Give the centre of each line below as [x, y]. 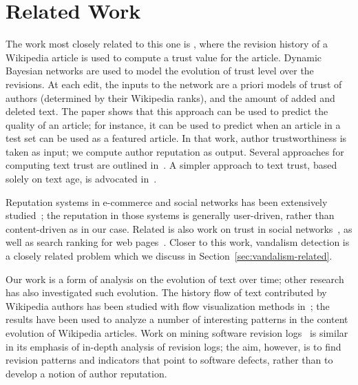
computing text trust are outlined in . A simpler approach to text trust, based [171, 165]
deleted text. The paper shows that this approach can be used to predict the [167, 111]
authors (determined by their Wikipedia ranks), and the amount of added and [170, 97]
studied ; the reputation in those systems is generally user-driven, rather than [170, 215]
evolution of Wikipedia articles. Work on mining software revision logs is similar [177, 333]
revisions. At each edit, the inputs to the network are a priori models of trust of [174, 84]
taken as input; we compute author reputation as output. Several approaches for [175, 151]
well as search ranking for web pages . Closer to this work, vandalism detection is [178, 242]
